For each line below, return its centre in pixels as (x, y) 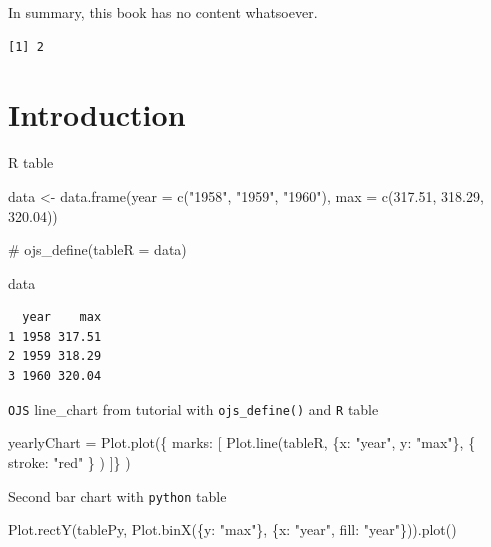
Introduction (97, 114)
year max (62, 317)
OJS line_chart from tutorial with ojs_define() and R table (193, 408)
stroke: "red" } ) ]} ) (69, 461)
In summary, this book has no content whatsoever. (163, 12)
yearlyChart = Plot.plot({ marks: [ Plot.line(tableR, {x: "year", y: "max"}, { (242, 442)
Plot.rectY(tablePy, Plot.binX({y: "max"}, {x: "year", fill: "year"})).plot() (232, 529)
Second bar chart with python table (117, 495)
